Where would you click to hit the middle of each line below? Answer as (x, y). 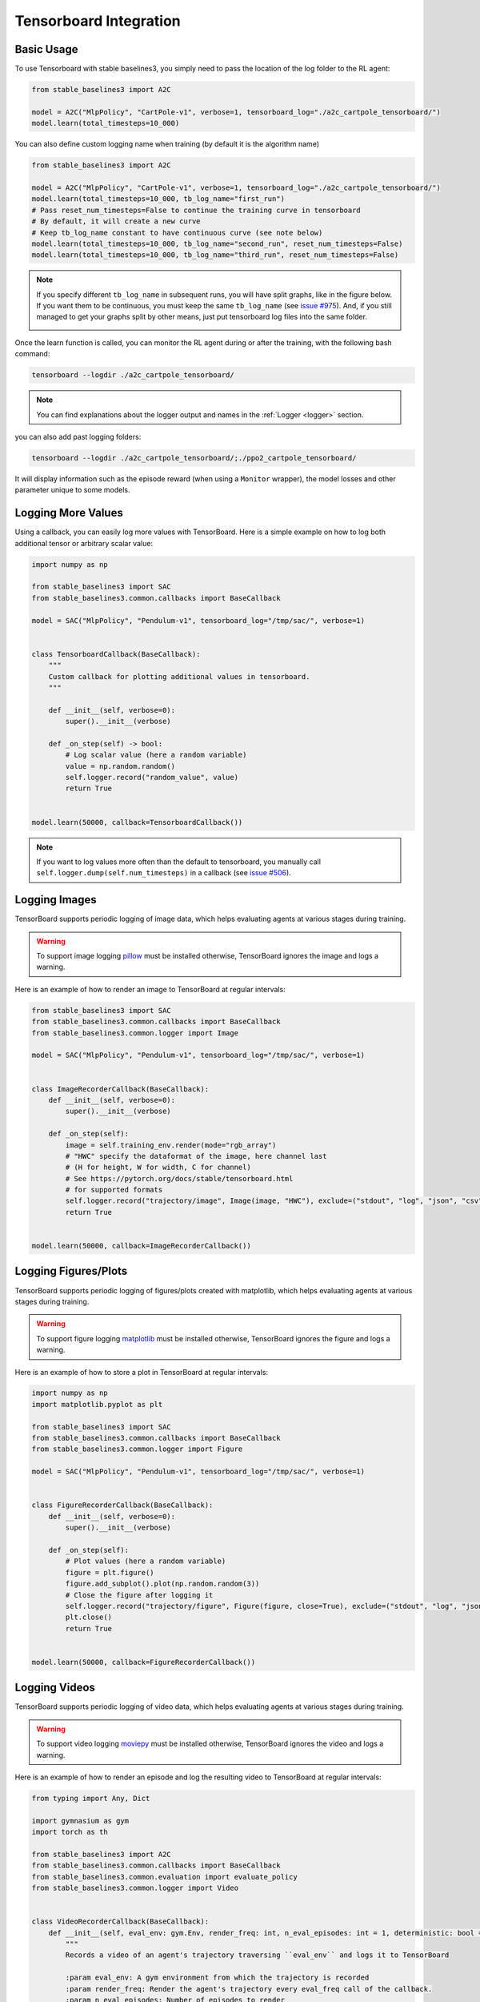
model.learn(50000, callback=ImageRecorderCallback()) (141, 1246)
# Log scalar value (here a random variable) (156, 755)
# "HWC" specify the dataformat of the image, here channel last (196, 1156)
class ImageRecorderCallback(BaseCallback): (120, 1089)
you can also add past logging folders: (78, 437)
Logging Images (56, 900)
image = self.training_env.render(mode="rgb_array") (171, 1145)
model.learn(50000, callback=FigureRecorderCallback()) (144, 1662)
